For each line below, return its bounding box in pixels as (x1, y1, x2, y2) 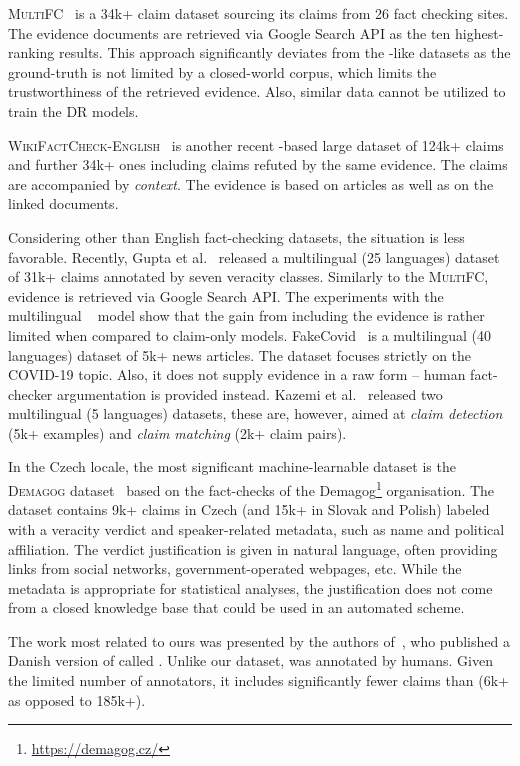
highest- (454, 22, 504, 43)
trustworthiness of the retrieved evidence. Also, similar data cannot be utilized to (8, 81, 506, 102)
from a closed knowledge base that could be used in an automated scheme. (8, 597, 465, 618)
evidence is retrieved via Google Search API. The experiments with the (8, 285, 444, 306)
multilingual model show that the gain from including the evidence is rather (8, 305, 485, 326)
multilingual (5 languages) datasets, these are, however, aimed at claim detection (8, 403, 503, 424)
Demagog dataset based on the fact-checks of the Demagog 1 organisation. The (8, 477, 495, 500)
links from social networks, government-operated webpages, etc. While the (8, 558, 462, 579)
